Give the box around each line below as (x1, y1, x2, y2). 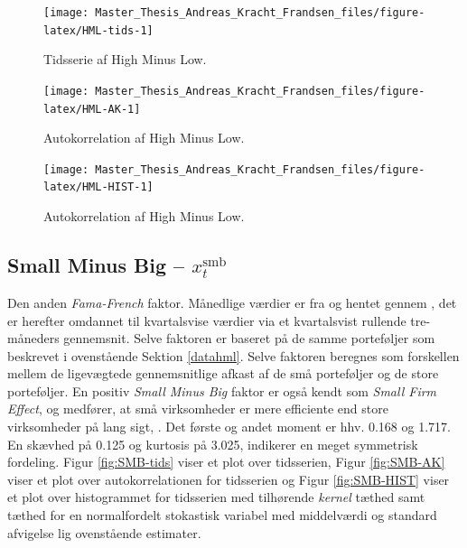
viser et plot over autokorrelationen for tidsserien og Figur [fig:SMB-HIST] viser (7, 469, 450, 488)
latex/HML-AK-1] (43, 102, 141, 116)
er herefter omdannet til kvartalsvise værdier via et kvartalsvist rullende (7, 311, 406, 330)
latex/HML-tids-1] (43, 23, 154, 37)
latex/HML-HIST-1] (43, 181, 154, 194)
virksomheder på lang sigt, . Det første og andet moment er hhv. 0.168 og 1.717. (7, 417, 451, 436)
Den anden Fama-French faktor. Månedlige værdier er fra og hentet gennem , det (7, 293, 457, 311)
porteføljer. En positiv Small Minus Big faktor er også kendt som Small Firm (7, 381, 437, 400)
